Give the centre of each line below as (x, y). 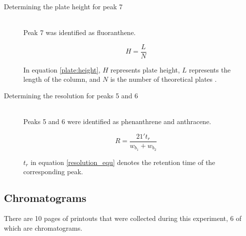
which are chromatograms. (43, 227)
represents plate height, (145, 69)
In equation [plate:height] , (62, 69)
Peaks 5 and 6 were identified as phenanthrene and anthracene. (117, 121)
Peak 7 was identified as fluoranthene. (79, 32)
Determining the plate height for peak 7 (63, 6)
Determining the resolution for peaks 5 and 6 (71, 96)
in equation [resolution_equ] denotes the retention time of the (123, 162)
